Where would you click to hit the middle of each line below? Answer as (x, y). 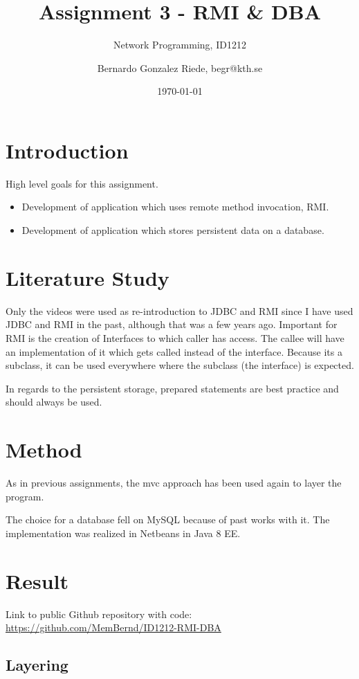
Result (37, 580)
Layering (37, 665)
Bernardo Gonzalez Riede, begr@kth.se (180, 67)
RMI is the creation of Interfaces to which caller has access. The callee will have (175, 337)
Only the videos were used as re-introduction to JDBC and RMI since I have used (179, 310)
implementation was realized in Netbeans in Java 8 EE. (123, 533)
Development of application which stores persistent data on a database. (173, 230)
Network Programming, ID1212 (180, 45)
